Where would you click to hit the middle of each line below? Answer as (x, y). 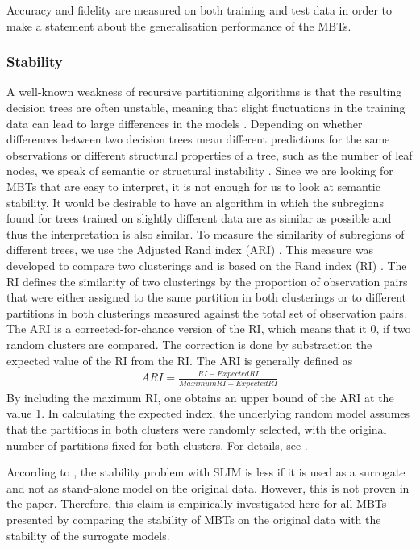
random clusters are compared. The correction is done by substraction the (189, 344)
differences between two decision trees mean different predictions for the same (198, 139)
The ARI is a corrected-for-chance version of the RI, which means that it (187, 329)
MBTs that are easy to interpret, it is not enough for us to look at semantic (193, 186)
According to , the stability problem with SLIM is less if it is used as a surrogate (206, 472)
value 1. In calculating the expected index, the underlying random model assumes (208, 413)
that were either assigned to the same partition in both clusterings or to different (207, 297)
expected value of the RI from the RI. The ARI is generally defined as (180, 360)
